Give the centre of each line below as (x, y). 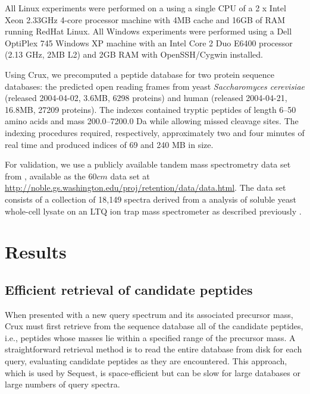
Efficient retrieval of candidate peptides (129, 289)
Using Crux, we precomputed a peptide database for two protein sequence (140, 74)
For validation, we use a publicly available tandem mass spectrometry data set (148, 164)
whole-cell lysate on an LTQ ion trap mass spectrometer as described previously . (153, 211)
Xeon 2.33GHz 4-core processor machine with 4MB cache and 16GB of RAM (145, 19)
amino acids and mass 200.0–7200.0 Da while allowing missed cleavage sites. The (152, 121)
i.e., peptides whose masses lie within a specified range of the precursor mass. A (150, 337)
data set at (130, 176)
